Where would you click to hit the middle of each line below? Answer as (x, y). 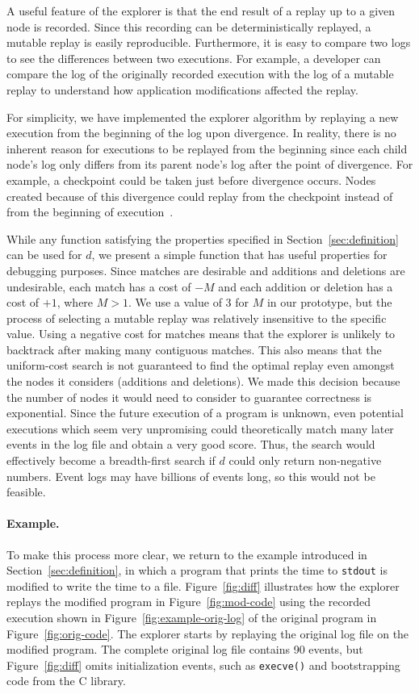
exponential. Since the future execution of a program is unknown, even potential (205, 413)
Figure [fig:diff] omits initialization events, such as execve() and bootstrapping (203, 665)
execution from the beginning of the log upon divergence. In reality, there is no (201, 133)
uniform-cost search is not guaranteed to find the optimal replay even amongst (201, 365)
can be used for (44, 255)
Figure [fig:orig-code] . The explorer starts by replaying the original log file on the (208, 633)
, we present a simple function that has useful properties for (239, 255)
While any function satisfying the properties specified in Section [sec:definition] (203, 238)
